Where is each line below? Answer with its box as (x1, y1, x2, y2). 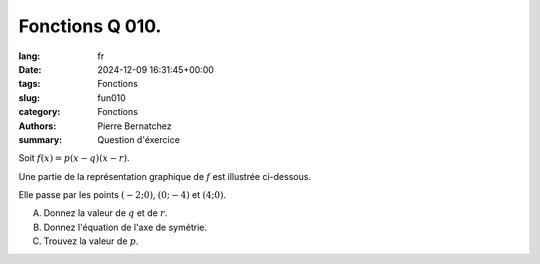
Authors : (18, 120, 57, 132)
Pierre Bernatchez (97, 120, 172, 132)
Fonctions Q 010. (18, 15, 162, 37)
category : (18, 106, 61, 118)
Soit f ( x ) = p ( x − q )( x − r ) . (18, 152, 130, 164)
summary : (18, 133, 63, 145)
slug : (18, 91, 40, 104)
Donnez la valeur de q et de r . (43, 207, 168, 219)
